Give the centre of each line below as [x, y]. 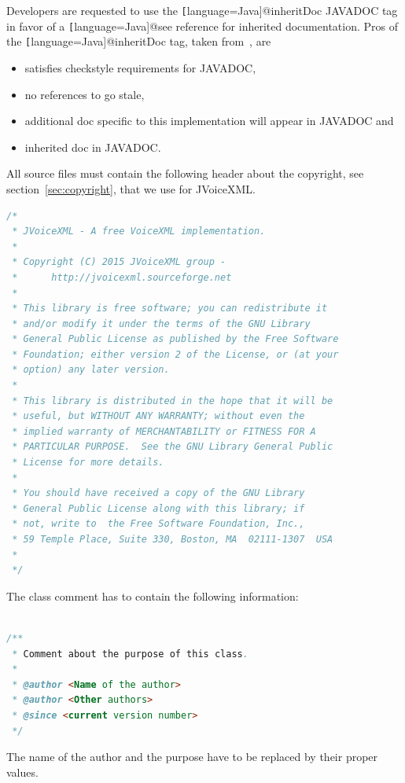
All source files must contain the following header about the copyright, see [185, 173]
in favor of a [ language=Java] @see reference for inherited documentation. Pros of [202, 26]
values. [22, 772]
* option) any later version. [91, 370]
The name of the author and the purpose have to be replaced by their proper [192, 757]
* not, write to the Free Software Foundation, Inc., [158, 524]
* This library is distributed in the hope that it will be [173, 401]
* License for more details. [88, 463]
